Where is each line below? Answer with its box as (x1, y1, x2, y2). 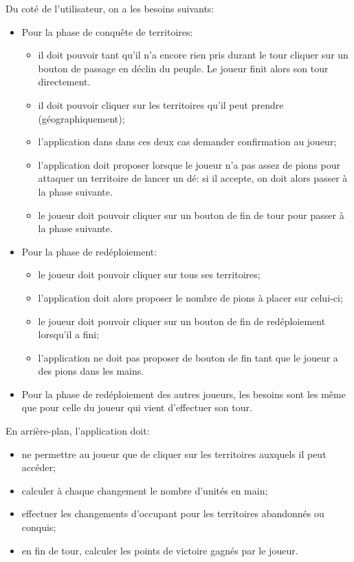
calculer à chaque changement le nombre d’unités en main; (21, 483, 268, 497)
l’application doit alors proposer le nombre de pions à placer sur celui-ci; (38, 290, 343, 304)
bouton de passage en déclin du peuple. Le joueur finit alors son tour (38, 61, 329, 75)
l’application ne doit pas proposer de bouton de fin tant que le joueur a (38, 350, 338, 364)
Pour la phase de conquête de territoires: (21, 24, 193, 39)
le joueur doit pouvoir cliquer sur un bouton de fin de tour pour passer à (38, 207, 344, 222)
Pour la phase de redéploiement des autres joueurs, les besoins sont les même (21, 386, 346, 401)
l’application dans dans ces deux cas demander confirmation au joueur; (38, 134, 337, 149)
